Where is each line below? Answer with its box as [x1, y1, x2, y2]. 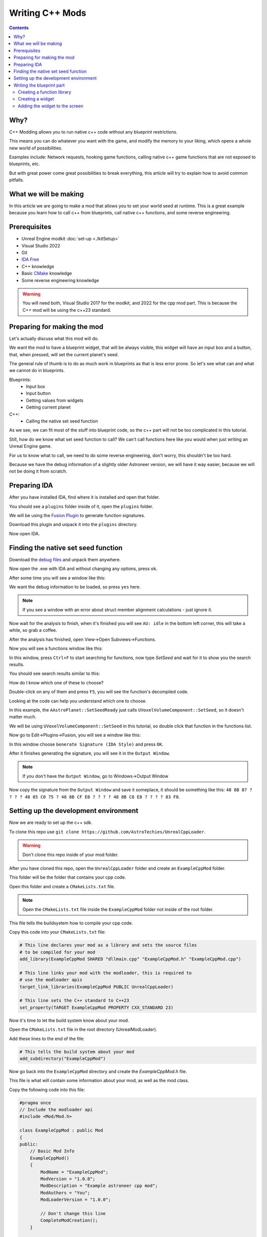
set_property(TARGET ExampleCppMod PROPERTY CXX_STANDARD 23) [19, 1004, 174, 1010]
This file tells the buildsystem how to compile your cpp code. [9, 920, 133, 926]
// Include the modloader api [19, 1107, 93, 1113]
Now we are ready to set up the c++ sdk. [9, 819, 92, 826]
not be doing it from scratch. [9, 468, 68, 475]
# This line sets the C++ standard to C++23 [19, 998, 130, 1003]
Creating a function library [18, 89, 72, 95]
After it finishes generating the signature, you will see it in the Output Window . [9, 750, 171, 756]
